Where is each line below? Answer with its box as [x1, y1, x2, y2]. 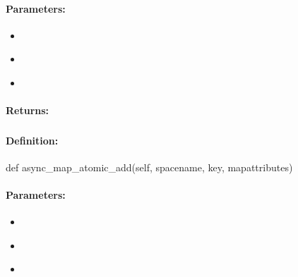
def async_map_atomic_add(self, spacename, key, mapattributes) [6, 159, 293, 174]
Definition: [6, 133, 59, 147]
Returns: [6, 103, 49, 118]
